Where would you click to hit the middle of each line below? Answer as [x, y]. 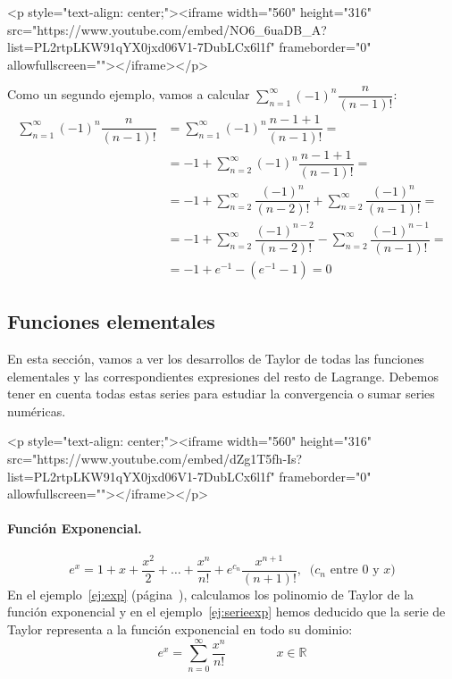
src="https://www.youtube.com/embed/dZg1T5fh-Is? [155, 459]
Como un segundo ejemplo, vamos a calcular [129, 94]
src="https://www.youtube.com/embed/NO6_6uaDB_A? [167, 29]
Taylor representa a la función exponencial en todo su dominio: [180, 629]
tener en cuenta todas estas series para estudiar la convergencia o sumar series [221, 394]
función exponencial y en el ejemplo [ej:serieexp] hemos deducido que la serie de [226, 612]
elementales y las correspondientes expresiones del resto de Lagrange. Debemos [223, 376]
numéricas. [37, 411]
